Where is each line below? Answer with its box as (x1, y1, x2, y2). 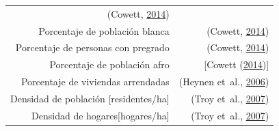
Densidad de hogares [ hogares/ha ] (31, 108, 170, 122)
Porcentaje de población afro (49, 57, 170, 72)
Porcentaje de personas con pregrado (15, 40, 170, 55)
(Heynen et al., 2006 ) (178, 74, 269, 89)
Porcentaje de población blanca (38, 23, 170, 38)
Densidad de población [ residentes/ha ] (10, 91, 170, 105)
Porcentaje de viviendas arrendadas (21, 74, 170, 89)
